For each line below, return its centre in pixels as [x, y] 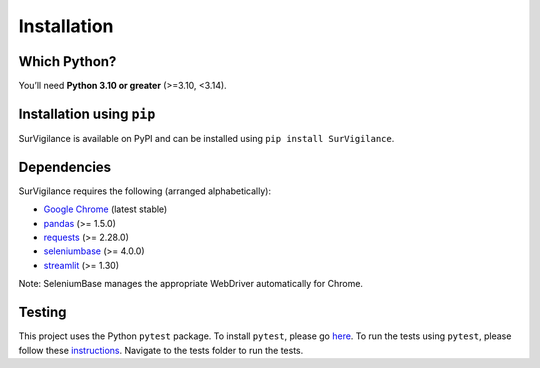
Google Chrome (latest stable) [105, 209]
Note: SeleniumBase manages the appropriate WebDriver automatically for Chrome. [191, 284]
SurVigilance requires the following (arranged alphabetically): [145, 191]
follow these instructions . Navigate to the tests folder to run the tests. [161, 350]
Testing [42, 312]
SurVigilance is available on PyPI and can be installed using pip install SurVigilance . [206, 138]
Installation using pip [87, 113]
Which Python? [67, 61]
